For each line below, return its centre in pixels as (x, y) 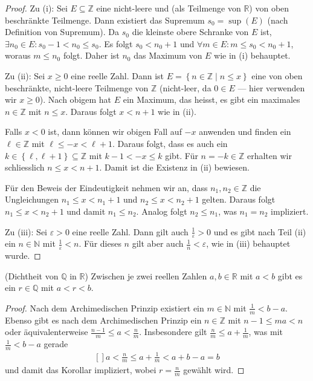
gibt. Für (182, 155)
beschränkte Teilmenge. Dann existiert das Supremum (105, 20)
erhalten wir (269, 155)
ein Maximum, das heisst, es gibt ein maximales (211, 99)
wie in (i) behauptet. (252, 55)
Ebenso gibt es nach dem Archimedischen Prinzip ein (103, 320)
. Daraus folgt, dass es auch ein (170, 143)
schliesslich (25, 167)
